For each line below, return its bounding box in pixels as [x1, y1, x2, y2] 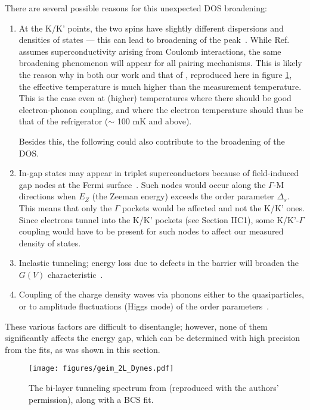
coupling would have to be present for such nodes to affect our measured [18, 225, 284, 237]
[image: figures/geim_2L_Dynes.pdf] [29, 364, 174, 373]
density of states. [18, 236, 81, 249]
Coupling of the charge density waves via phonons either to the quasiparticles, [18, 288, 304, 301]
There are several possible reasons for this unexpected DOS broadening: [5, 2, 267, 14]
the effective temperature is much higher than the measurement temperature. [18, 80, 302, 92]
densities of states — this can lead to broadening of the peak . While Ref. [18, 33, 290, 46]
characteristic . [48, 268, 103, 280]
